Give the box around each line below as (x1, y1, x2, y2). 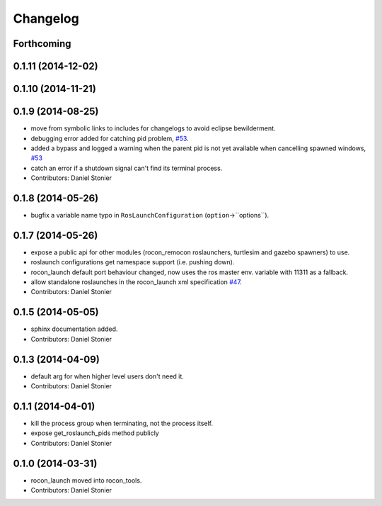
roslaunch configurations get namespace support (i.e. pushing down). (30, 258, 235, 266)
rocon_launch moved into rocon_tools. (30, 476, 142, 485)
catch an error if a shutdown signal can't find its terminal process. (30, 164, 223, 172)
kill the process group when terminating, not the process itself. (30, 419, 214, 427)
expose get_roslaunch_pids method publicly (30, 429, 159, 437)
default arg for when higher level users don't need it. (30, 372, 184, 381)
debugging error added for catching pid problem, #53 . (30, 134, 189, 142)
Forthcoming (13, 38, 71, 50)
